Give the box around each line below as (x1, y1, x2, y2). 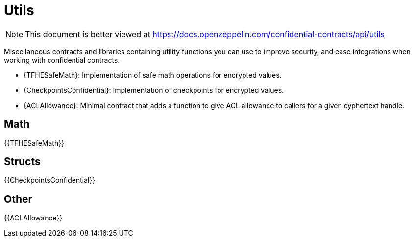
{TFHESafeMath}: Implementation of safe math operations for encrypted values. (24, 70, 282, 79)
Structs (4, 155, 41, 168)
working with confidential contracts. (4, 55, 120, 64)
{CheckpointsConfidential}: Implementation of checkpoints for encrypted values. (24, 86, 284, 94)
